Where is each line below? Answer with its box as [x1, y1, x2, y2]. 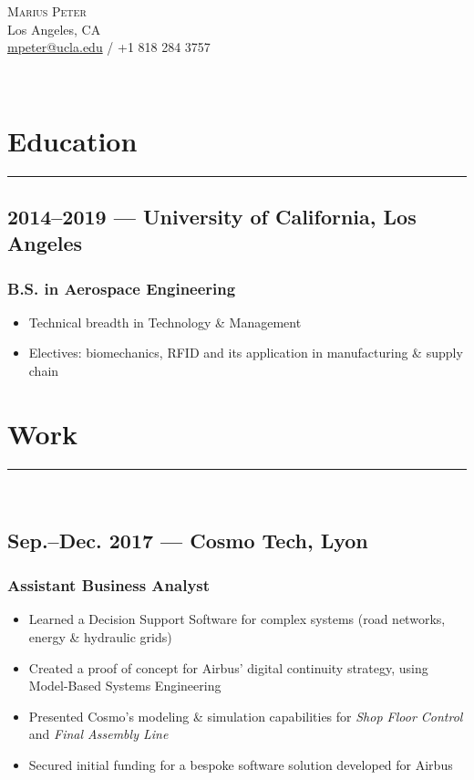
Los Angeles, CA [7, 19, 101, 38]
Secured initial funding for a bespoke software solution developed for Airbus [28, 754, 453, 774]
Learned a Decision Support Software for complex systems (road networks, [28, 609, 446, 629]
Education [7, 121, 138, 159]
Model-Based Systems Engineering [28, 676, 222, 695]
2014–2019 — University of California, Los [7, 202, 417, 230]
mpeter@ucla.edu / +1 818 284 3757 [7, 37, 211, 57]
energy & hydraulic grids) [28, 627, 172, 646]
